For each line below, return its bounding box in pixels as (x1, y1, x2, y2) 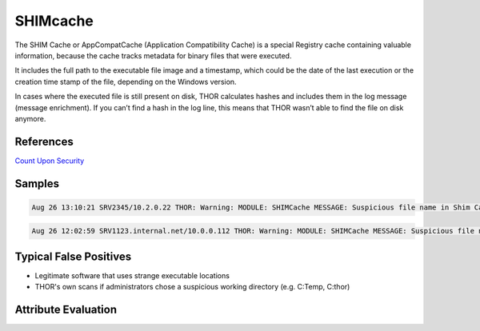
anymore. (14, 114, 46, 123)
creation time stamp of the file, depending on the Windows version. (14, 77, 237, 86)
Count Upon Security (14, 156, 85, 165)
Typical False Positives (14, 249, 132, 263)
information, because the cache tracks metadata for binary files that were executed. (14, 50, 292, 60)
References (14, 134, 74, 148)
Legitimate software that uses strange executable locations (34, 270, 230, 280)
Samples (14, 177, 60, 190)
